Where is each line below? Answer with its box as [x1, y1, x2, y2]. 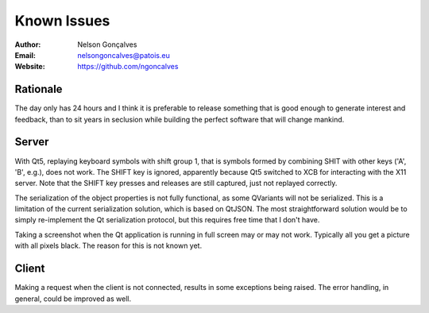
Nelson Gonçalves [77, 40, 137, 49]
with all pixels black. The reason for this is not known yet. [14, 241, 203, 250]
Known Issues [14, 12, 110, 29]
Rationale [14, 83, 63, 96]
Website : [14, 62, 45, 71]
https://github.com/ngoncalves [77, 62, 179, 71]
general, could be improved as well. [14, 294, 131, 303]
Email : [14, 50, 36, 60]
